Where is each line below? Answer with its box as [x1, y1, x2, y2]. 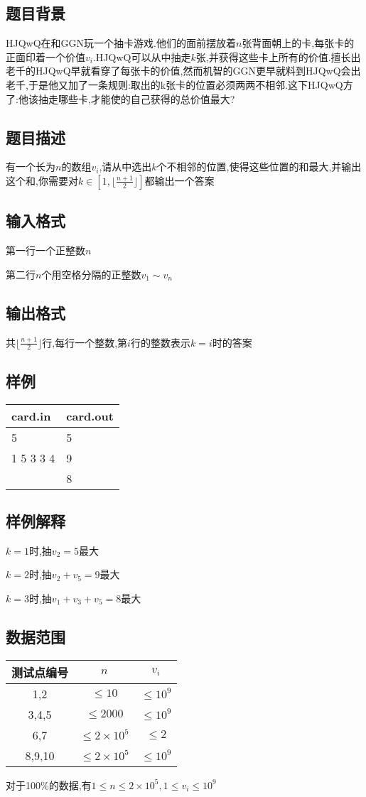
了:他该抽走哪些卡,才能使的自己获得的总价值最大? [6, 91, 235, 106]
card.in [11, 407, 51, 424]
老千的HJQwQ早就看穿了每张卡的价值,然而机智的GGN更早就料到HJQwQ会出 [6, 63, 361, 78]
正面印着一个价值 [6, 49, 85, 64]
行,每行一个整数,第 [42, 335, 128, 349]
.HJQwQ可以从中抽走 [92, 49, 191, 64]
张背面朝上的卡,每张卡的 [242, 36, 355, 50]
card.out [66, 407, 114, 424]
